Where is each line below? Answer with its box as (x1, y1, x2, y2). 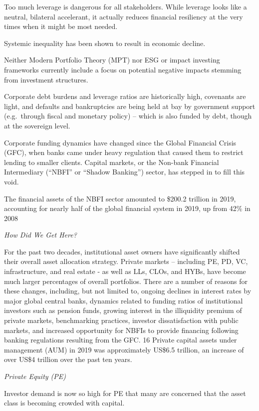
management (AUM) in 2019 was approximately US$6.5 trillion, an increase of (4, 344, 244, 354)
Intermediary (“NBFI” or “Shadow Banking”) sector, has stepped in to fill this (4, 166, 245, 177)
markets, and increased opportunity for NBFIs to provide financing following (4, 324, 239, 335)
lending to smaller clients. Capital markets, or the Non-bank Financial (4, 156, 219, 167)
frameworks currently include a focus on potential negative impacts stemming (4, 64, 242, 74)
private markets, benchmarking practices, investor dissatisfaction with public (4, 315, 239, 325)
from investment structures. (4, 74, 88, 84)
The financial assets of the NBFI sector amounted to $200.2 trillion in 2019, (4, 193, 236, 203)
